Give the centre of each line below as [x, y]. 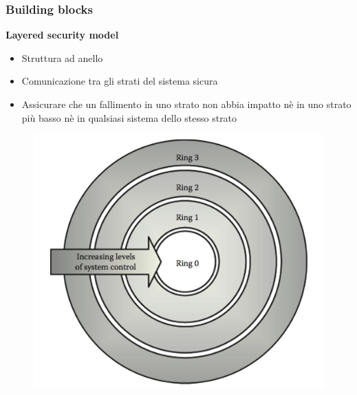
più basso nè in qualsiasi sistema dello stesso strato [129, 117]
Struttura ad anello [62, 57]
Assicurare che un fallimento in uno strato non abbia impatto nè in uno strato [186, 104]
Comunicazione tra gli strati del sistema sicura [120, 81]
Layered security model [62, 35]
